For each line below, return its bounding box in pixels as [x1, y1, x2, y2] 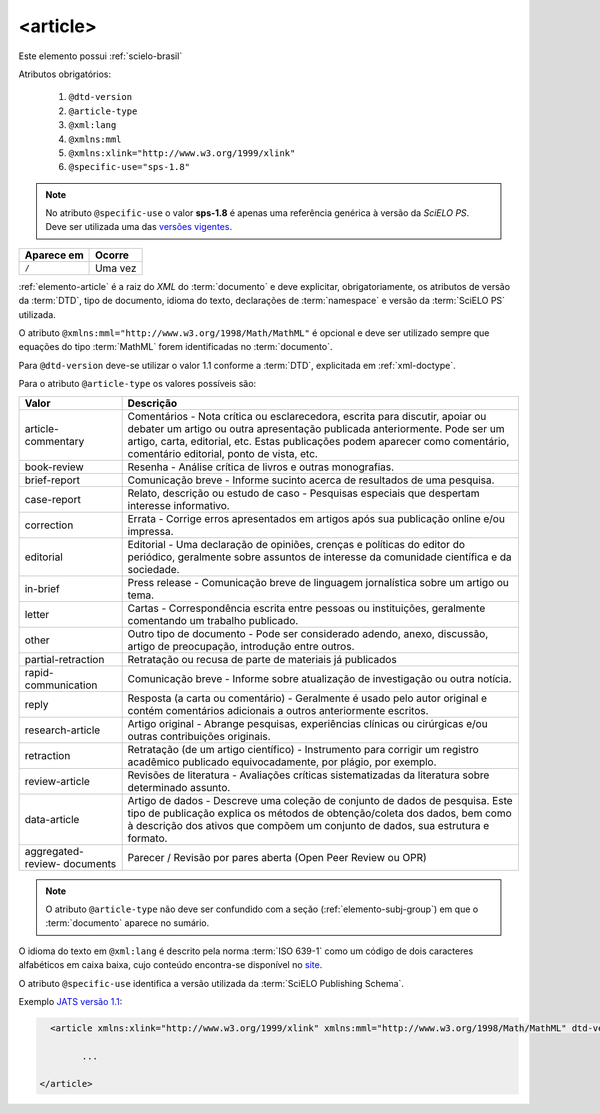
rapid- [24, 665, 54, 679]
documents [63, 856, 117, 870]
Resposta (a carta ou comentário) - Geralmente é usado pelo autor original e [127, 691, 488, 705]
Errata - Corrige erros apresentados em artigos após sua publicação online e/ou [127, 511, 505, 525]
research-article [24, 723, 101, 737]
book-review [24, 460, 84, 474]
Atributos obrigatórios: [18, 68, 112, 80]
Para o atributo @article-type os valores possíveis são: [18, 378, 257, 390]
